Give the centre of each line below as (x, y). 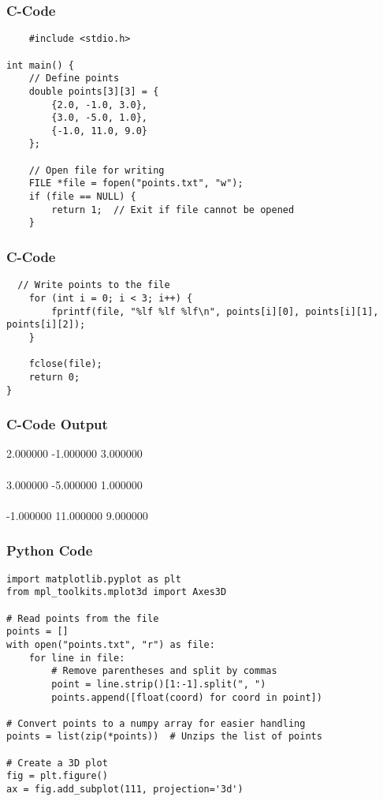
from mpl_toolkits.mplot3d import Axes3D (117, 592)
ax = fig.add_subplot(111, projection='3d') (125, 790)
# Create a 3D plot (57, 763)
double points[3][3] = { (94, 91)
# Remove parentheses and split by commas (164, 671)
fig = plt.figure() (57, 776)
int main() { (40, 65)
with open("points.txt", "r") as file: (111, 644)
